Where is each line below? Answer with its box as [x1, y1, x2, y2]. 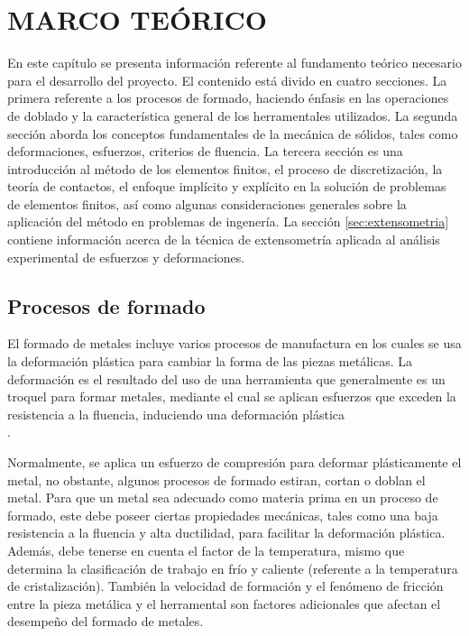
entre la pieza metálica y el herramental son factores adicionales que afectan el [7, 594, 441, 613]
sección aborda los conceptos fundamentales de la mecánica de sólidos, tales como [7, 124, 458, 143]
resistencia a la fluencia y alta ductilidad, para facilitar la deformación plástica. [7, 523, 446, 542]
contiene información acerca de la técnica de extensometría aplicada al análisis [7, 230, 440, 249]
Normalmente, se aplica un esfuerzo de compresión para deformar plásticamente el [7, 453, 462, 472]
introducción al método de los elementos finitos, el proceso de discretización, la [7, 159, 443, 178]
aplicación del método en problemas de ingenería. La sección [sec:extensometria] [7, 212, 449, 231]
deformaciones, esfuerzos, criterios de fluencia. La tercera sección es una [7, 142, 403, 161]
